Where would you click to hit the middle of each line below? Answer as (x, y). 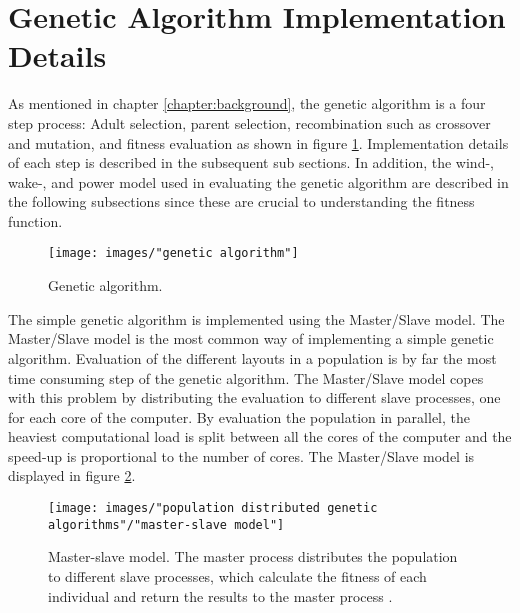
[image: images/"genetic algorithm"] (173, 253)
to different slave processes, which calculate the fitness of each (237, 575)
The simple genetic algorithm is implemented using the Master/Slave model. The (256, 318)
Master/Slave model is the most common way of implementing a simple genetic (251, 338)
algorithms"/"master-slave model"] (166, 524)
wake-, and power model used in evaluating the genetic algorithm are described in (258, 181)
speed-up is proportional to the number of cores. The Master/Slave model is (241, 455)
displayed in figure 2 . (72, 475)
